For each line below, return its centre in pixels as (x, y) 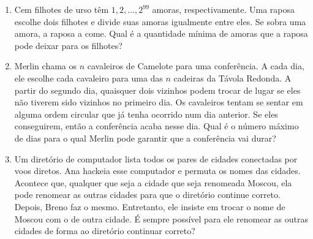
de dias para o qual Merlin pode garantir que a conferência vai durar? (145, 138)
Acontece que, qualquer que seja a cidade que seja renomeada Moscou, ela (153, 182)
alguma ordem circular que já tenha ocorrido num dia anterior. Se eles (146, 114)
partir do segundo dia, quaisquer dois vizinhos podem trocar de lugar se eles (157, 90)
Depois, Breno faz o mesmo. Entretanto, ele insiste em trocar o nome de (150, 206)
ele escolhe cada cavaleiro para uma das (89, 78)
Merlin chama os (46, 66)
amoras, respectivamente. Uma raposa (223, 9)
